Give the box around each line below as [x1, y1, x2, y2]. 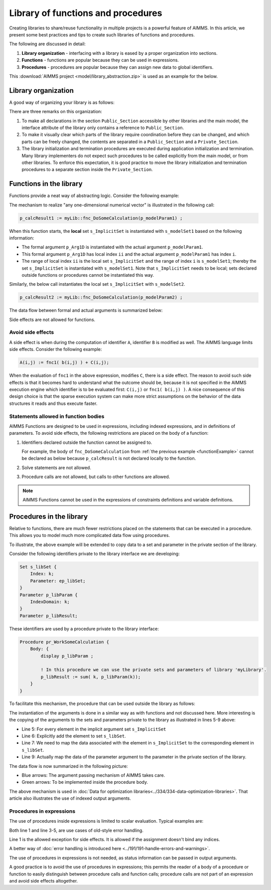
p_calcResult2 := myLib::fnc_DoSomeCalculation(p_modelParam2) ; [19, 295, 183, 300]
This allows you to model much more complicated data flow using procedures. [9, 533, 170, 538]
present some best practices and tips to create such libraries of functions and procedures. [9, 31, 195, 37]
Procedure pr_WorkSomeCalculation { [19, 639, 110, 645]
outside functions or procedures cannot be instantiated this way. [21, 272, 154, 278]
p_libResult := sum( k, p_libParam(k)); [40, 674, 141, 680]
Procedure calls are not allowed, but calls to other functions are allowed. [21, 474, 170, 480]
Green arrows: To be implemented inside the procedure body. [21, 779, 148, 785]
